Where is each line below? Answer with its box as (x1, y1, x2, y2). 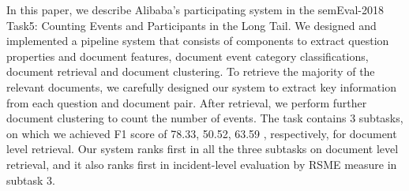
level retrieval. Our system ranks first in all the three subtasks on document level (6, 140, 399, 157)
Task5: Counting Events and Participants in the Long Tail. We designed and (6, 17, 377, 33)
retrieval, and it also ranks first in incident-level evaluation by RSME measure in (6, 155, 397, 172)
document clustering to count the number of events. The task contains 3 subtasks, (6, 110, 403, 126)
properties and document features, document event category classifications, (6, 47, 369, 64)
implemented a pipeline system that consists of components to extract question (6, 32, 389, 49)
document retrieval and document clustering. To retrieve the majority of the (6, 63, 375, 80)
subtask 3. (6, 171, 55, 188)
